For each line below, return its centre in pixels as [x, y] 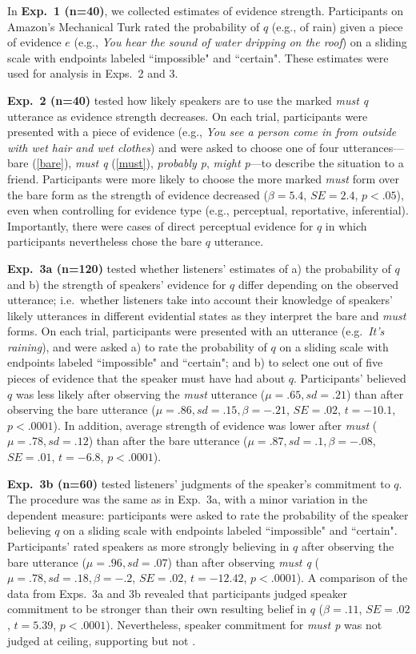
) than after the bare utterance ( [168, 441]
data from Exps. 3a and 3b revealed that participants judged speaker [177, 593]
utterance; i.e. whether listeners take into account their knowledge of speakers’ [200, 300]
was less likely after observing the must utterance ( [140, 393]
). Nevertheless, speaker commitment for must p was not [244, 624]
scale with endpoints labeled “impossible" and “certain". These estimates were [198, 57]
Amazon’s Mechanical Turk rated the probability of [134, 26]
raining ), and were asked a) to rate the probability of [137, 346]
